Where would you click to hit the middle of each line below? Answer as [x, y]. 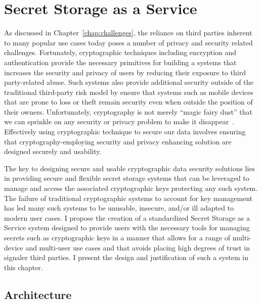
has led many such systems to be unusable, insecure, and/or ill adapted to [119, 208]
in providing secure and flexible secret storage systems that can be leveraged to [127, 178]
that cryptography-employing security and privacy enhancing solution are [118, 141]
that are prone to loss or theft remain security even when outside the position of [128, 102]
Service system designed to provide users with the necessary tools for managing [127, 228]
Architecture [38, 294]
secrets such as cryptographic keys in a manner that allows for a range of [117, 237]
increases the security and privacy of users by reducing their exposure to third [125, 72]
